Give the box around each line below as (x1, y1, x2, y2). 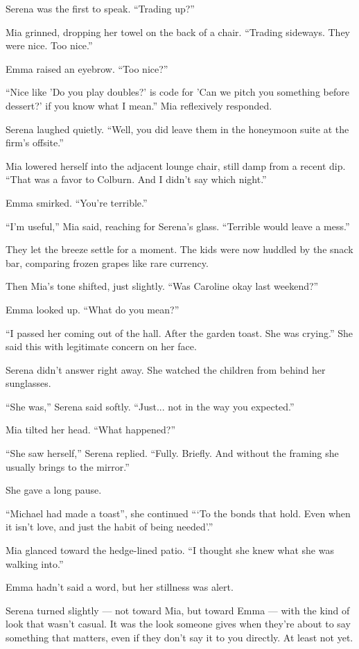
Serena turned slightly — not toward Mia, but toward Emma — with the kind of (6, 603, 350, 617)
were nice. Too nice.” (6, 38, 93, 53)
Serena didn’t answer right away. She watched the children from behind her (6, 362, 326, 377)
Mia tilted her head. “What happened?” (6, 422, 176, 437)
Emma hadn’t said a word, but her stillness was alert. (6, 580, 234, 594)
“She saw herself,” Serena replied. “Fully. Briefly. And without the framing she (6, 446, 339, 460)
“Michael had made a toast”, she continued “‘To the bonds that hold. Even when (6, 505, 351, 520)
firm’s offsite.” (6, 135, 64, 150)
